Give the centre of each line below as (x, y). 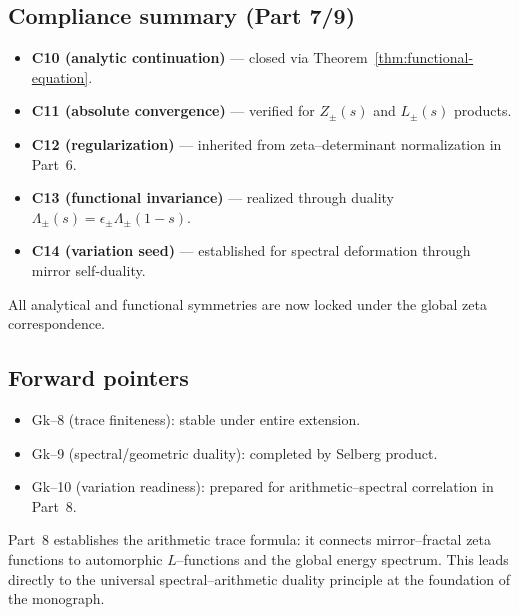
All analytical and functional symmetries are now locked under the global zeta (247, 303)
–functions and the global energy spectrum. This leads (342, 558)
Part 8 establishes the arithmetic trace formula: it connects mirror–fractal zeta (250, 539)
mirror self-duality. (88, 269)
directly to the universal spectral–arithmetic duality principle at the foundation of (259, 578)
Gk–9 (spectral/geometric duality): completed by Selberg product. (234, 452)
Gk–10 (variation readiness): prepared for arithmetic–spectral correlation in (262, 486)
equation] (60, 76)
